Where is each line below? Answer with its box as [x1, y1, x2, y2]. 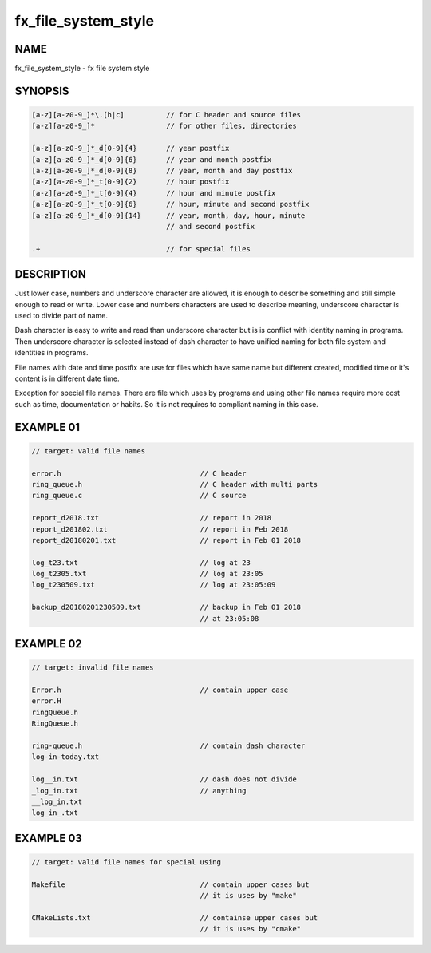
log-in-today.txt [31, 753, 100, 761]
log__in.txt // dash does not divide [31, 775, 297, 784]
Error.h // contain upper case [31, 686, 289, 694]
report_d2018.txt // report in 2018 [31, 513, 272, 523]
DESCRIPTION [14, 267, 87, 281]
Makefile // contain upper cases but [31, 880, 310, 889]
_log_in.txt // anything [31, 786, 247, 795]
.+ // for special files [31, 244, 251, 253]
